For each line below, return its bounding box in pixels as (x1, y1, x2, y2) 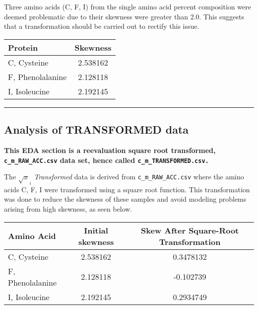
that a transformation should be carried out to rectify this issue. (4, 21, 199, 31)
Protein (8, 41, 38, 53)
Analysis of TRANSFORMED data (4, 122, 189, 137)
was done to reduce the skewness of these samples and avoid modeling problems (4, 194, 247, 204)
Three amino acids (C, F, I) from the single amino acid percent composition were (4, 1, 251, 11)
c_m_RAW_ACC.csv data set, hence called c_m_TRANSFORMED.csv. (4, 154, 209, 165)
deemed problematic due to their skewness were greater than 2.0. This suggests (4, 11, 245, 21)
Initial (84, 224, 108, 236)
